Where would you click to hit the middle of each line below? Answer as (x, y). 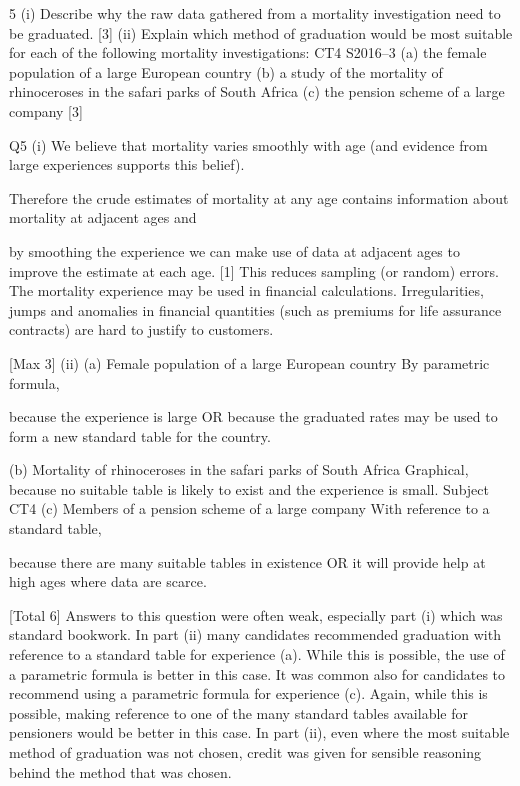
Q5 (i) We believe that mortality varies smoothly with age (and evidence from (248, 144)
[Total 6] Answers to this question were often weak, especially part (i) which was (256, 614)
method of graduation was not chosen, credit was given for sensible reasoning (245, 752)
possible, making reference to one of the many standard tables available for (238, 712)
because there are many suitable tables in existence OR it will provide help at (247, 561)
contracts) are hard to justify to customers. (141, 329)
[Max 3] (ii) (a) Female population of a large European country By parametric (249, 362)
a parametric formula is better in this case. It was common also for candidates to (257, 673)
